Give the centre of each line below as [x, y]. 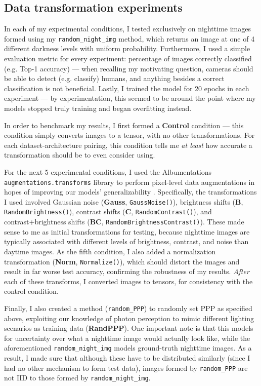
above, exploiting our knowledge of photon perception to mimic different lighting [129, 318]
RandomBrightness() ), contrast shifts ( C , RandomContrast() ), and [108, 211]
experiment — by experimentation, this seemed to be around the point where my [130, 98]
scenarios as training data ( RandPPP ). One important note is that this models [129, 328]
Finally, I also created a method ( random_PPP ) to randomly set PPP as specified [128, 308]
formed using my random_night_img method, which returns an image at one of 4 [129, 38]
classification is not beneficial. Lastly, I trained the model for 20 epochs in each [127, 88]
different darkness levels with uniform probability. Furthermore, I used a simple [127, 48]
